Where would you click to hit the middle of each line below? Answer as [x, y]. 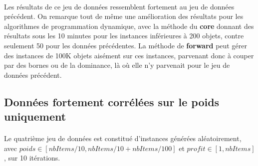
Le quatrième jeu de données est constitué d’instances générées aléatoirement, [123, 138]
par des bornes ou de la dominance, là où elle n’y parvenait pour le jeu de [117, 65]
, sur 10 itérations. [32, 158]
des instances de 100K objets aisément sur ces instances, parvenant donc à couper [129, 55]
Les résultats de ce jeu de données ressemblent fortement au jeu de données [119, 6]
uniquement [35, 116]
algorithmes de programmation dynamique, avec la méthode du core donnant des [129, 26]
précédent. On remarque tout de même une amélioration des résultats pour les [124, 16]
